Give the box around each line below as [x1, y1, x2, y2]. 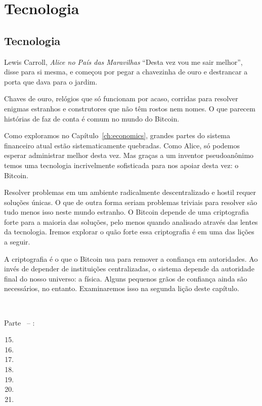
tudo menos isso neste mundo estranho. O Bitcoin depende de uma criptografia [4, 207, 249, 217]
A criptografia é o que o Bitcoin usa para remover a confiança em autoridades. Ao [4, 253, 258, 264]
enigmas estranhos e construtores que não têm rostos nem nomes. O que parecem [4, 103, 255, 113]
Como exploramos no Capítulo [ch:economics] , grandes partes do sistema [4, 130, 231, 141]
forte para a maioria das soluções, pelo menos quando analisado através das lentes [4, 216, 258, 227]
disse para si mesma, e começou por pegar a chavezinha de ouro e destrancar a [4, 66, 248, 77]
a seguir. [4, 236, 30, 247]
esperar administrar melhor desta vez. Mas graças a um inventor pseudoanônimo [4, 150, 254, 160]
